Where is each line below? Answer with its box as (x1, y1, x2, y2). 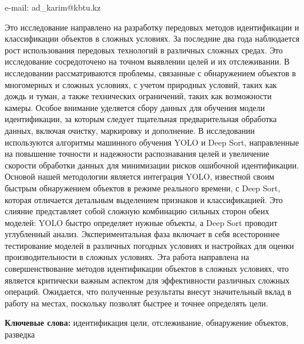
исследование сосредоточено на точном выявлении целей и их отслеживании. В (5, 55, 290, 68)
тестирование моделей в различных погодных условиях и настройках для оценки (5, 239, 294, 251)
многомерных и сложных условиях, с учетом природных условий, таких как (5, 78, 277, 90)
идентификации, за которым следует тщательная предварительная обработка (5, 113, 277, 125)
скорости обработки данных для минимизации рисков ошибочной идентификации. (5, 158, 299, 171)
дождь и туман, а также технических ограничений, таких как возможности (5, 90, 272, 102)
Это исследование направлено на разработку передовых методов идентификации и (5, 21, 299, 33)
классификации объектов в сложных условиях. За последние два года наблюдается (5, 32, 300, 45)
